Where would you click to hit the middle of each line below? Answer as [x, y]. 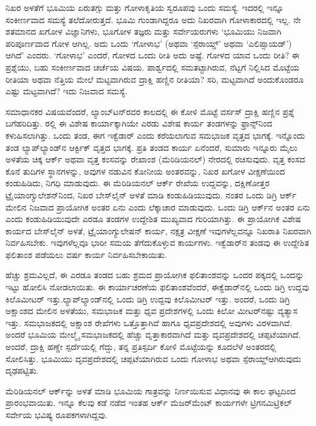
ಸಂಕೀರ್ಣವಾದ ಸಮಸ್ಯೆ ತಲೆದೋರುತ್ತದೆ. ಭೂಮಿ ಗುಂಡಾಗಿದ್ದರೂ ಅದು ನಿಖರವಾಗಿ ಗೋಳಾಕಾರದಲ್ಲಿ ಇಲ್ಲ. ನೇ [153, 19]
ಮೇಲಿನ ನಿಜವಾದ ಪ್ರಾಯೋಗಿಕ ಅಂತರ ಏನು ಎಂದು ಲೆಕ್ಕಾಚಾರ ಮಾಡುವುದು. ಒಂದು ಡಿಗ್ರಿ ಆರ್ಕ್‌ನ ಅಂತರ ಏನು [158, 207]
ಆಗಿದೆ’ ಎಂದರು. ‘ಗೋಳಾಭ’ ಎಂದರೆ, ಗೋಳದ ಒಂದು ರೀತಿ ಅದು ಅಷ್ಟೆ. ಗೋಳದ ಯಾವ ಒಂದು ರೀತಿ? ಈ [153, 55]
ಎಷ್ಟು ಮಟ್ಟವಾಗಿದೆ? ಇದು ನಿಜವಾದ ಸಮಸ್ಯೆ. [67, 91]
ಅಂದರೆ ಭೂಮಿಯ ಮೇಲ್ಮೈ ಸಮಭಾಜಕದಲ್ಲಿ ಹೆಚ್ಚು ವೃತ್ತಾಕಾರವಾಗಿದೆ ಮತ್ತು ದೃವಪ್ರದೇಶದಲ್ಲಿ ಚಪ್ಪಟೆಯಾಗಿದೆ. [153, 334]
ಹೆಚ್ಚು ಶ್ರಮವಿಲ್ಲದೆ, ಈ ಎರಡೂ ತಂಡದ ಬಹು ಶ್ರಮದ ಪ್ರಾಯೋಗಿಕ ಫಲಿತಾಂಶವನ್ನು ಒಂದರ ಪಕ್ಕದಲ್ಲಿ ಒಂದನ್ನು [155, 275]
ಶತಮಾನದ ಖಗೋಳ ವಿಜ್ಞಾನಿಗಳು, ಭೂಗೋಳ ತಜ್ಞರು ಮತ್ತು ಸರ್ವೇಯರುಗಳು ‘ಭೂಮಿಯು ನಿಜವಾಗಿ [143, 31]
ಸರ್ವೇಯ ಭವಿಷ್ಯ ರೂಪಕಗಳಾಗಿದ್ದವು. [57, 414]
